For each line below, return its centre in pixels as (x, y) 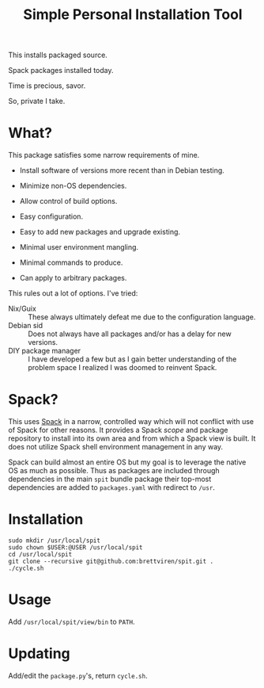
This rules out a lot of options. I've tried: (73, 293)
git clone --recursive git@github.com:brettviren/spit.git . (111, 561)
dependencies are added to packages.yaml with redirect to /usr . (112, 487)
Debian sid (26, 326)
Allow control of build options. (68, 201)
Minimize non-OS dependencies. (73, 186)
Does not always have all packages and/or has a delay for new (130, 334)
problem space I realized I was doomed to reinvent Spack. (123, 368)
